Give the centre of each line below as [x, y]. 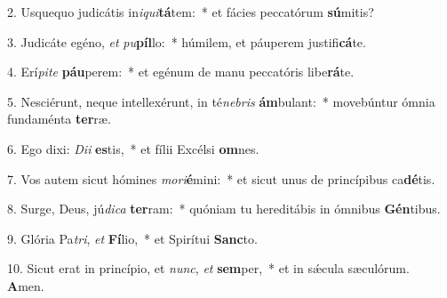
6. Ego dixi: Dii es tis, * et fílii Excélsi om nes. [133, 148]
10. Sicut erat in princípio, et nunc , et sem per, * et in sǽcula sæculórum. [208, 268]
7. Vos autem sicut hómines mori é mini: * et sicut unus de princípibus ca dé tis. [221, 178]
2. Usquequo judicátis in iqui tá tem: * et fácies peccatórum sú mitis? [191, 12]
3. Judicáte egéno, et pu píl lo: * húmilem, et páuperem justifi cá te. [187, 41]
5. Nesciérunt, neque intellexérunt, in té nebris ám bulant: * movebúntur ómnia [221, 101]
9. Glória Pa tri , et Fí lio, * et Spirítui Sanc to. [132, 238]
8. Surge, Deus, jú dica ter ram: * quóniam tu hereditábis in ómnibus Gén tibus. [224, 209]
